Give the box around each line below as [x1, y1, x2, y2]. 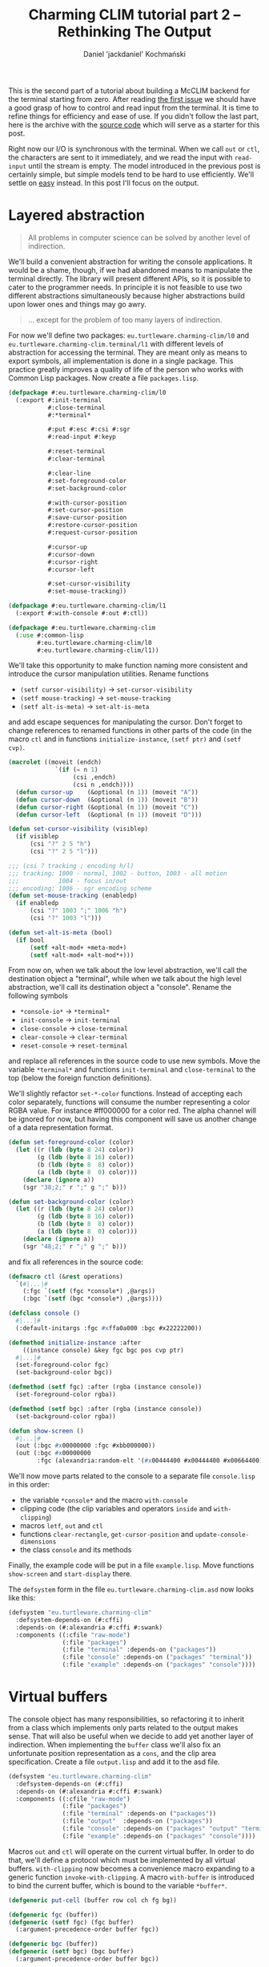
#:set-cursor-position [47, 506, 124, 514]
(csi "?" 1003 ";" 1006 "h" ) [29, 906, 127, 915]
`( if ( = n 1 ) [54, 766, 98, 774]
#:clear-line [47, 469, 91, 477]
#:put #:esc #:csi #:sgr [47, 425, 130, 434]
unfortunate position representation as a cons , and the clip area [8, 1748, 216, 1758]
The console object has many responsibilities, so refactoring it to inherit [8, 1714, 245, 1724]
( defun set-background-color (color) [8, 1198, 134, 1206]
